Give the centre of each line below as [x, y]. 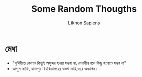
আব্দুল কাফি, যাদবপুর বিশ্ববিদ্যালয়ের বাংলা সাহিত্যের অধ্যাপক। [55, 68]
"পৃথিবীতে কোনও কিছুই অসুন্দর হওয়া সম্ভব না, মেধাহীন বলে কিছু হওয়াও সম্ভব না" [69, 63]
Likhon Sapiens [84, 23]
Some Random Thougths [84, 9]
